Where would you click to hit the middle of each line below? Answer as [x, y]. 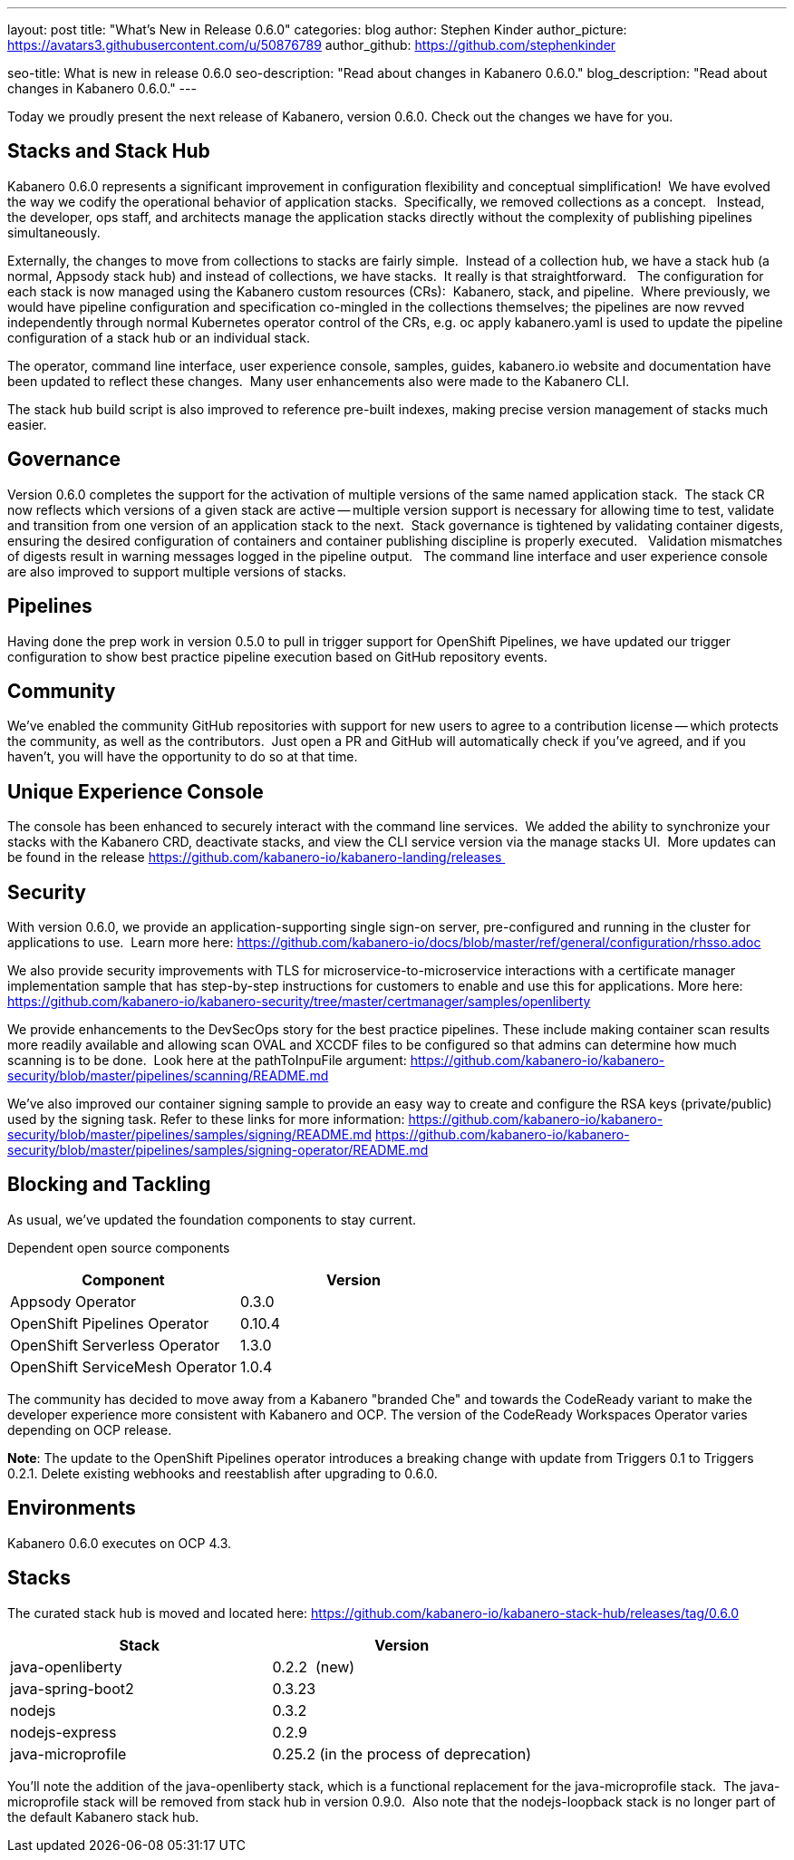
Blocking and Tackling [109, 1185]
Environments [72, 1508]
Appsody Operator [73, 1301]
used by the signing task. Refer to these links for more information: [206, 1119]
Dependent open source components [119, 1247]
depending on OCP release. [90, 1429]
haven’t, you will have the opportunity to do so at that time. [183, 757]
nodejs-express [63, 1732]
